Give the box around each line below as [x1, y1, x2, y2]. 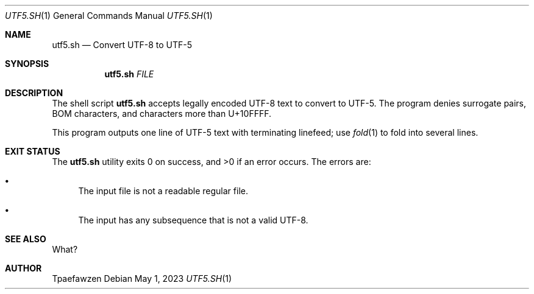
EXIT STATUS [5, 146, 60, 156]
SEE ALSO [5, 234, 46, 244]
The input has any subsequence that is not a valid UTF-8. [78, 215, 308, 225]
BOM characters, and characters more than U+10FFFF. [52, 108, 272, 119]
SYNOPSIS [5, 58, 49, 69]
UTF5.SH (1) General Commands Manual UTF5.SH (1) [5, 10, 213, 21]
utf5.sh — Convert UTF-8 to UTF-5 [52, 40, 193, 50]
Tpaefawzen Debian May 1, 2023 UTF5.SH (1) [52, 273, 232, 284]
